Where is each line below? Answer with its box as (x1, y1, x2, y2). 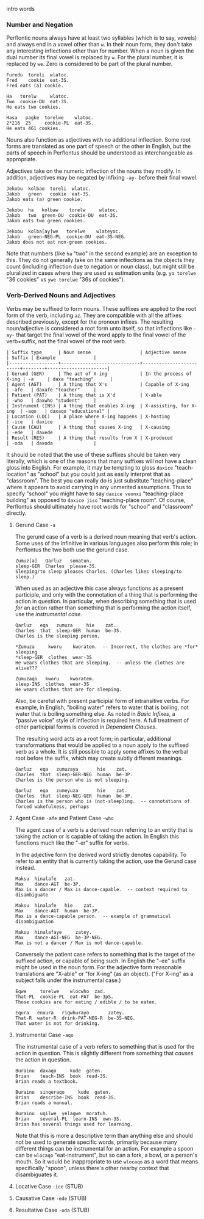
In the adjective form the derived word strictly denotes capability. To (15, 851, 187, 858)
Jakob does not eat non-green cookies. (6, 239, 108, 246)
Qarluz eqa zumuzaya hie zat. (15, 766, 128, 772)
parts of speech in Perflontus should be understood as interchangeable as (6, 149, 193, 156)
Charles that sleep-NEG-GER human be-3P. (15, 793, 133, 799)
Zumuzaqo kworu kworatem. (15, 675, 95, 682)
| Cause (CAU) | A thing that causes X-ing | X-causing (6, 424, 171, 430)
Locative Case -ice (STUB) (15, 1182, 83, 1190)
